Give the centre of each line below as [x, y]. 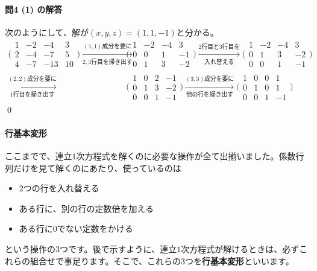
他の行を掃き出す [210, 95]
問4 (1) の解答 [34, 9]
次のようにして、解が [47, 32]
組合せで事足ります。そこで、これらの [105, 260]
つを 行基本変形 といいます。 [240, 260]
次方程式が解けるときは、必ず [240, 249]
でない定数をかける [95, 228]
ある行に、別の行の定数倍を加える [86, 208]
